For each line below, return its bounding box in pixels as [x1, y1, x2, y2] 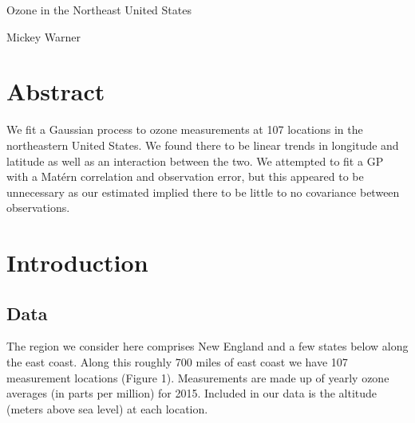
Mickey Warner [6, 28, 81, 45]
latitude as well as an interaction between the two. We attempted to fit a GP [6, 152, 384, 169]
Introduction [6, 246, 148, 279]
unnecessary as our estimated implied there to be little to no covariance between [6, 183, 400, 200]
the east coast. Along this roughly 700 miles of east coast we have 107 [6, 354, 348, 370]
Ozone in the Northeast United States [6, 2, 192, 18]
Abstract [6, 75, 105, 108]
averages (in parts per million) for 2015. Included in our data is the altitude [6, 385, 377, 401]
